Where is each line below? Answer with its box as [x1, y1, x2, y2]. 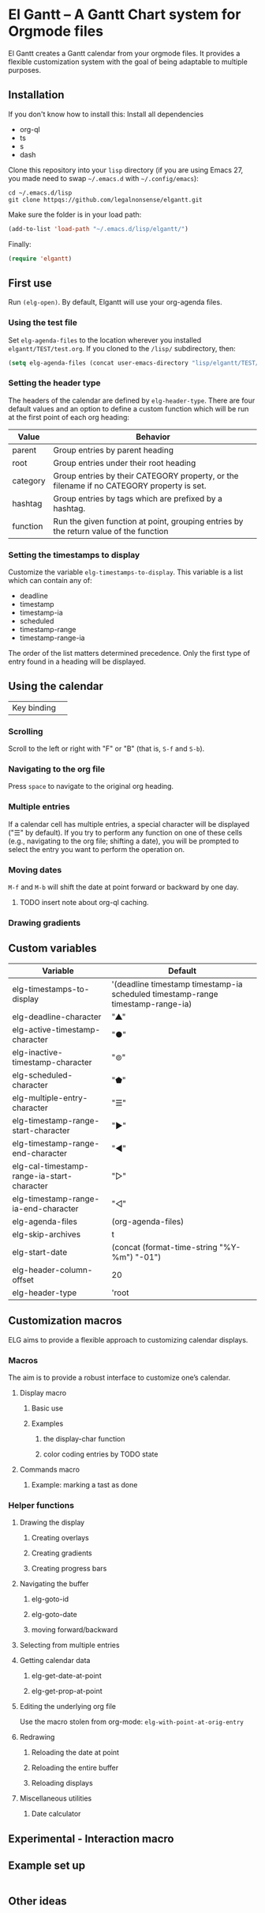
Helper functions [8, 1499, 75, 1510]
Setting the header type [8, 377, 101, 388]
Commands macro [19, 1464, 80, 1474]
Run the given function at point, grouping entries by [53, 516, 244, 527]
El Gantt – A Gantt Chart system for [8, 6, 241, 24]
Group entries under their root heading [53, 457, 196, 468]
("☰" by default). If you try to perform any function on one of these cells [8, 828, 243, 837]
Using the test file [8, 317, 77, 328]
